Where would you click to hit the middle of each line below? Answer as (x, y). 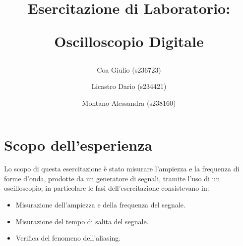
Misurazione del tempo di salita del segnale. (82, 221)
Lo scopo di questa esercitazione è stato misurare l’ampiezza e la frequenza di (122, 169)
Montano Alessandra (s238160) (129, 102)
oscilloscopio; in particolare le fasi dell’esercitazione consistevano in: (107, 188)
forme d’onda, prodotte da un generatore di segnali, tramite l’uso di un (112, 178)
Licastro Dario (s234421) (129, 86)
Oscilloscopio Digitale (129, 41)
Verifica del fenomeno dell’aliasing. (68, 238)
